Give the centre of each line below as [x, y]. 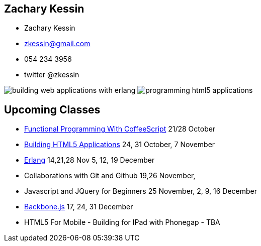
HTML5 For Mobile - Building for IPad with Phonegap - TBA [122, 222]
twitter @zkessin [52, 75]
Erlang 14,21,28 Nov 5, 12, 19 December [90, 160]
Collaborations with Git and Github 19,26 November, [110, 176]
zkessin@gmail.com [57, 44]
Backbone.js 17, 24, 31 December [79, 207]
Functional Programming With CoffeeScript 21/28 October [120, 129]
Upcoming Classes [52, 109]
